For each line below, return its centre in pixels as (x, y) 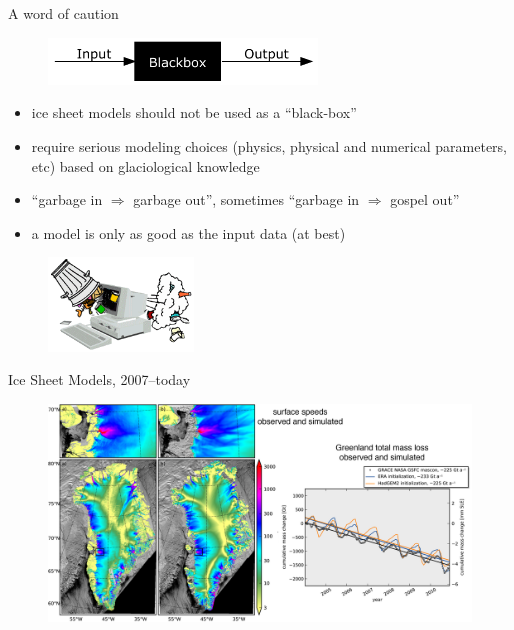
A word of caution (63, 13)
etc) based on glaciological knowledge (145, 165)
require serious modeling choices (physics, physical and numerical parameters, (269, 146)
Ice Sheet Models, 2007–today (99, 379)
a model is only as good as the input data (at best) (188, 232)
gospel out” (425, 199)
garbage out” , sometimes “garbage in (246, 199)
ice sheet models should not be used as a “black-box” (194, 112)
